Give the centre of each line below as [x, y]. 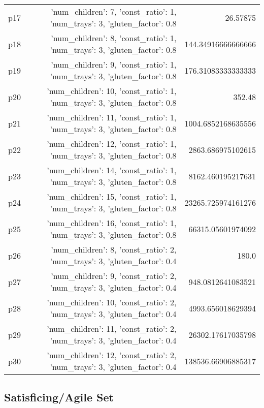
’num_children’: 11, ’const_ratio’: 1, [112, 117]
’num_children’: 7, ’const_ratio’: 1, [114, 11]
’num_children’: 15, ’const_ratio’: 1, [112, 196]
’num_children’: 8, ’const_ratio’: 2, [114, 249]
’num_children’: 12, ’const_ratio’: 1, [112, 144]
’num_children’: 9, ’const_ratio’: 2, [114, 276]
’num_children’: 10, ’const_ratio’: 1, [112, 91]
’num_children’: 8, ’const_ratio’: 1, [114, 38]
